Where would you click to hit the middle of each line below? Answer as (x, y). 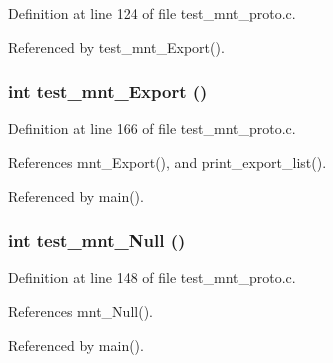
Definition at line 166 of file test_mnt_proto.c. (152, 128)
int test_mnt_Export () (108, 91)
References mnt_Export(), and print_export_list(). (167, 162)
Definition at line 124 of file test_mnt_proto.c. (152, 13)
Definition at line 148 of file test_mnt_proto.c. (152, 277)
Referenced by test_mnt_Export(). (116, 46)
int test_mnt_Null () (97, 240)
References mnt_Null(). (80, 311)
